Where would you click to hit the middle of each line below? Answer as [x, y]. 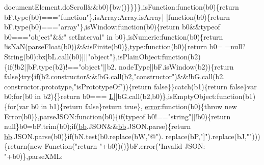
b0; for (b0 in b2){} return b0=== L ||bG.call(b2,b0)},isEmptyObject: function [123, 96]
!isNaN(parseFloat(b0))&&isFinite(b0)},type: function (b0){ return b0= [113, 46]
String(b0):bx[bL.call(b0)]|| [46, 56]
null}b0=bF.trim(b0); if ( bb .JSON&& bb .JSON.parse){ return [98, 126]
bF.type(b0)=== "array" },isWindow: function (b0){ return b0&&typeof [112, 27]
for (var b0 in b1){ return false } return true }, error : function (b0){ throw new [122, 106]
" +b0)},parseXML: [34, 156]
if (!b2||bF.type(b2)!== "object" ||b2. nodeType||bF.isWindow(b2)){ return [121, 66]
